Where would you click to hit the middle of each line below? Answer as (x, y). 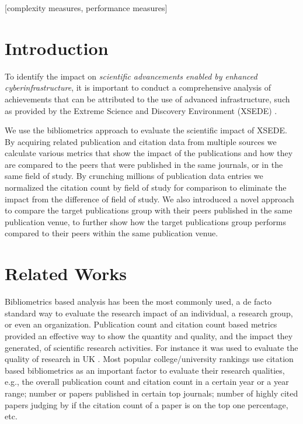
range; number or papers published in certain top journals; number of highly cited (151, 393)
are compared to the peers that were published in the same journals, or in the (144, 164)
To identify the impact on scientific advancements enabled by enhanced (131, 76)
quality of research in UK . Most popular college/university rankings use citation (149, 359)
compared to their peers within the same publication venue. (112, 233)
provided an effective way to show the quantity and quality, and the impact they (149, 335)
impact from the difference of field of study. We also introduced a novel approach (149, 199)
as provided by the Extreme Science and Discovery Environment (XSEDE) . (141, 110)
